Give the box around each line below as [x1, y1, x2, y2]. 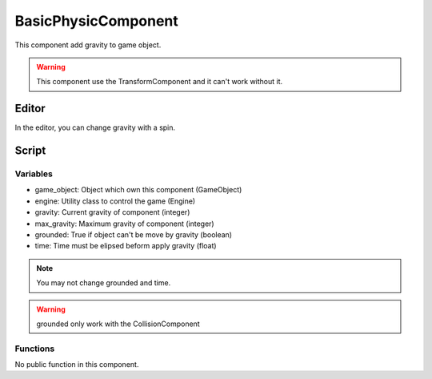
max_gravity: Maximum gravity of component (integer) [34, 219, 215, 228]
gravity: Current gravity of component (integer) [34, 208, 190, 217]
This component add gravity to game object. [14, 40, 162, 50]
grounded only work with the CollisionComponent [36, 319, 200, 329]
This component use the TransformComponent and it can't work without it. [36, 77, 283, 87]
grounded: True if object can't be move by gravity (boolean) [34, 229, 232, 240]
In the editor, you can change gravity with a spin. [14, 123, 176, 132]
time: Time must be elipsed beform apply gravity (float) [34, 241, 217, 251]
